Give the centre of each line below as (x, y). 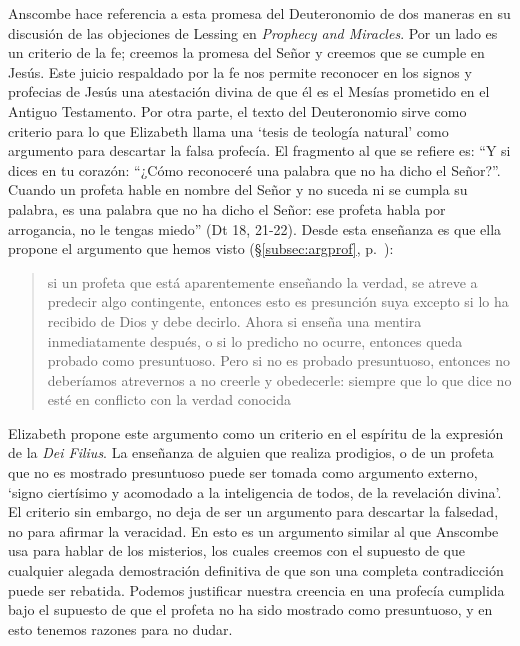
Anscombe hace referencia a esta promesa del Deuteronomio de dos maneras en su (259, 13)
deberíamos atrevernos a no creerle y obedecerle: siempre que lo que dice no (279, 379)
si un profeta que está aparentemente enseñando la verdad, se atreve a (262, 281)
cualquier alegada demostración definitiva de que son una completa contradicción (256, 570)
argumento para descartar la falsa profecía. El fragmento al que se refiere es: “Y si (259, 150)
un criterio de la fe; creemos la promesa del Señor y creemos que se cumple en (246, 52)
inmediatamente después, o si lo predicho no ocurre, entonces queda (255, 340)
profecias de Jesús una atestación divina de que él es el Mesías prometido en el (249, 91)
